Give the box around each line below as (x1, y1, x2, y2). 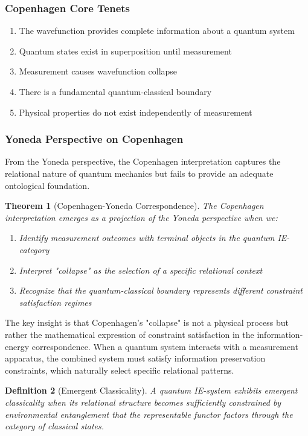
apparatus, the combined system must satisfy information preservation (5, 352, 266, 365)
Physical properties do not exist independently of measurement (19, 105, 252, 118)
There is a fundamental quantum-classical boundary (19, 85, 212, 97)
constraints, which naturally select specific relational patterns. (5, 363, 234, 376)
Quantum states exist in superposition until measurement (19, 44, 232, 57)
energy (5, 340, 30, 352)
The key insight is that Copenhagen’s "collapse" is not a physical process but (5, 316, 289, 329)
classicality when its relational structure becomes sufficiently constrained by (5, 395, 281, 408)
